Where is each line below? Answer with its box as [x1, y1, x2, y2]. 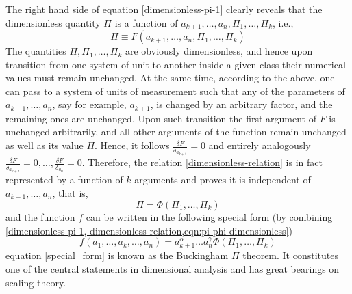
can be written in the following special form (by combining [86, 210, 333, 224]
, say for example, [52, 97, 127, 111]
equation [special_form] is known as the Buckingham [5, 248, 229, 263]
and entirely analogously [208, 138, 311, 152]
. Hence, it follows [95, 138, 170, 152]
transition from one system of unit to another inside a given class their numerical [5, 57, 346, 71]
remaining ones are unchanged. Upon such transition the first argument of [5, 111, 316, 125]
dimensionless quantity [5, 15, 101, 29]
